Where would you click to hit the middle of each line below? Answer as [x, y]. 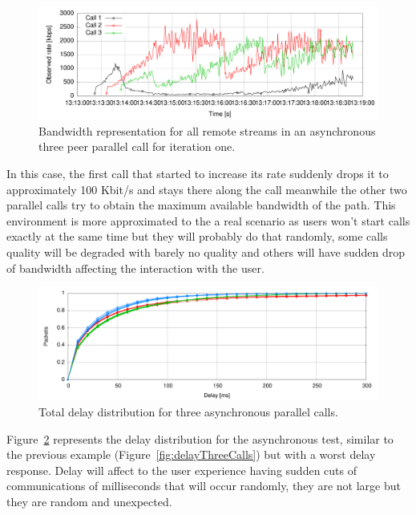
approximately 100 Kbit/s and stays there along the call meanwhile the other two [207, 189]
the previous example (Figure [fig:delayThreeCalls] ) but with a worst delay [191, 454]
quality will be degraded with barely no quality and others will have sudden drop [206, 251]
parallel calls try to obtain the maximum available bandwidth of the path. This [201, 205]
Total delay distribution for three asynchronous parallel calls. [188, 411]
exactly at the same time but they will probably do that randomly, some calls [197, 236]
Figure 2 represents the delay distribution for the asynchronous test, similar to [200, 438]
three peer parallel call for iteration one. [137, 146]
